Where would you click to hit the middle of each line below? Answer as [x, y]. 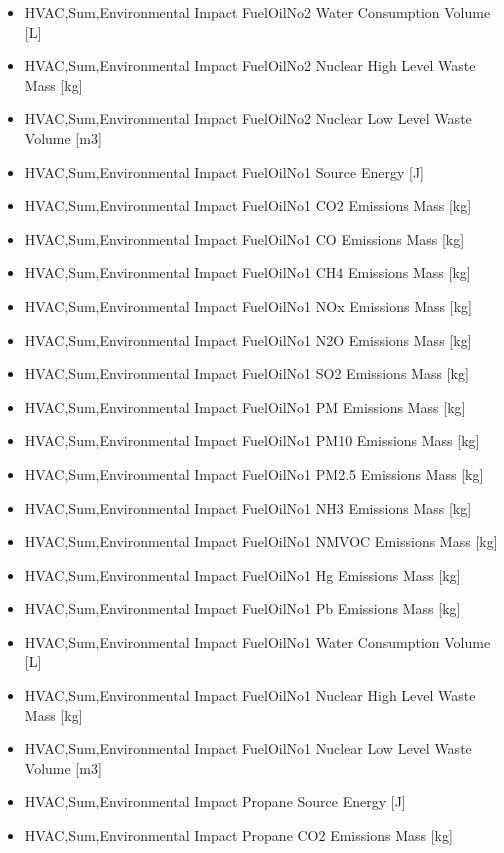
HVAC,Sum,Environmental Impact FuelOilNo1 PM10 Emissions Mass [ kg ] [252, 440]
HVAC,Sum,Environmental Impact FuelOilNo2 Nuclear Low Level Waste [248, 118]
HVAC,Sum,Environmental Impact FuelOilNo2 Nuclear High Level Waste [250, 65]
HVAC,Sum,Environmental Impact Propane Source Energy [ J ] [215, 801]
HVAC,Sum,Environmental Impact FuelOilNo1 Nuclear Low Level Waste [248, 748]
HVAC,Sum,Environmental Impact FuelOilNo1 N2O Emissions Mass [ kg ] [248, 339]
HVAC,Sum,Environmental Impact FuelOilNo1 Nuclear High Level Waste [250, 695]
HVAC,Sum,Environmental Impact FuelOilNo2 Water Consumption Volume [257, 12]
